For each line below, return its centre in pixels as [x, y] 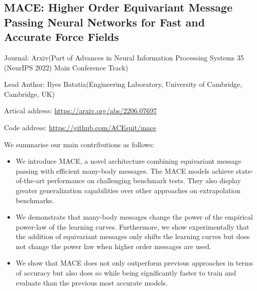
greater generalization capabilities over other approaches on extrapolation [128, 190]
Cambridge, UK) [29, 94]
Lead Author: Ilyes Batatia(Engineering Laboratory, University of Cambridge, [123, 84]
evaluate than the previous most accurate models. [92, 282]
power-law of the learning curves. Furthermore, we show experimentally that [132, 226]
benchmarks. [35, 200]
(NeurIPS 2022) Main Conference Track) [66, 67]
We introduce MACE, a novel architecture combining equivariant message [128, 161]
